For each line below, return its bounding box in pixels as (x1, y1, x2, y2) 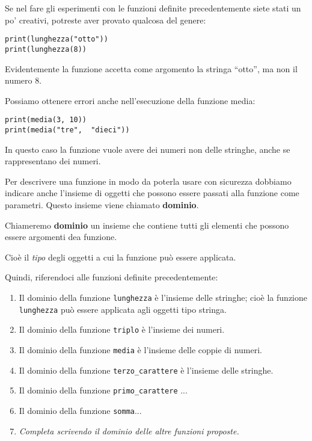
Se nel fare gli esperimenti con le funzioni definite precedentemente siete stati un (5, 2, 301, 14)
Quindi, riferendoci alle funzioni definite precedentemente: (5, 271, 218, 283)
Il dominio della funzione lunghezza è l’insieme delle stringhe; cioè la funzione (19, 291, 307, 303)
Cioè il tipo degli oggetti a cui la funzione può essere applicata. (5, 250, 236, 263)
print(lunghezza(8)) (5, 45, 87, 54)
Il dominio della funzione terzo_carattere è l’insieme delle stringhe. (19, 363, 274, 376)
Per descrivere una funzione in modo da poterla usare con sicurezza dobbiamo (5, 174, 292, 187)
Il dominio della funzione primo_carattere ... (19, 384, 188, 396)
